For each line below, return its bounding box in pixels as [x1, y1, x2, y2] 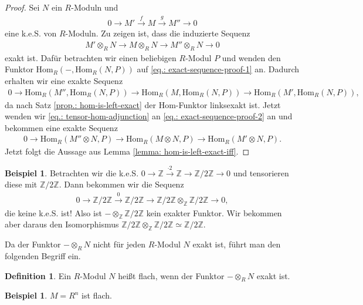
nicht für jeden [93, 238, 146, 250]
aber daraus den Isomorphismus [5, 218, 119, 230]
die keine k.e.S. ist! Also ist [5, 206, 102, 219]
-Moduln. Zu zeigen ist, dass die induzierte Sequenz [65, 27, 250, 39]
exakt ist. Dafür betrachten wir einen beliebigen [5, 51, 177, 63]
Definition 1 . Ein [5, 269, 71, 281]
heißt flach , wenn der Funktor [118, 269, 225, 281]
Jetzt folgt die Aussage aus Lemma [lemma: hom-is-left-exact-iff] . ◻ [5, 145, 250, 157]
